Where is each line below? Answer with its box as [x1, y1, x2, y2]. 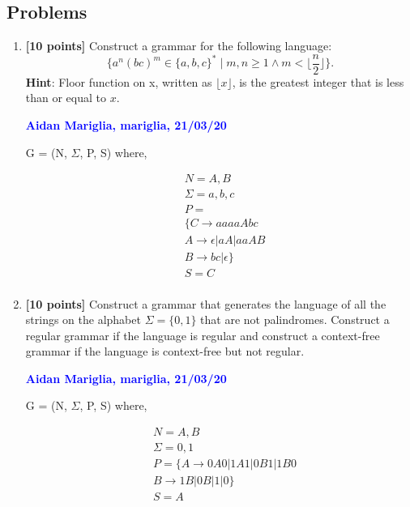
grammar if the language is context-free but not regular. [25, 343, 305, 360]
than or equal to [25, 89, 107, 106]
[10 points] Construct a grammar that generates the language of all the [25, 295, 387, 312]
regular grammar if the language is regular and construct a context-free [25, 326, 380, 343]
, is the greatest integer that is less [232, 73, 404, 90]
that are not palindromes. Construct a [200, 311, 390, 328]
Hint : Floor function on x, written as [25, 73, 212, 90]
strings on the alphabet [25, 311, 141, 328]
